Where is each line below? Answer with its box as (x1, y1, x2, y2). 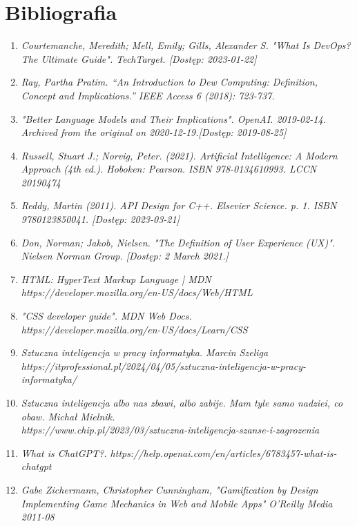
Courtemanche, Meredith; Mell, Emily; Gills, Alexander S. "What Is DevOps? (21, 38, 351, 52)
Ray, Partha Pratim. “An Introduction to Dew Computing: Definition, (21, 75, 318, 89)
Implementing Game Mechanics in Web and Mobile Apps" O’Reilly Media (21, 496, 333, 510)
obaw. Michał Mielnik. (21, 409, 115, 423)
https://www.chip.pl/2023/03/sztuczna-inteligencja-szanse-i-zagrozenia (21, 422, 320, 437)
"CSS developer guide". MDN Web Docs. (21, 309, 192, 323)
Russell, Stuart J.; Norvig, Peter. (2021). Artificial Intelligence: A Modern (21, 148, 338, 162)
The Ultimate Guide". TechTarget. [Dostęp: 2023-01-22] (21, 51, 257, 66)
